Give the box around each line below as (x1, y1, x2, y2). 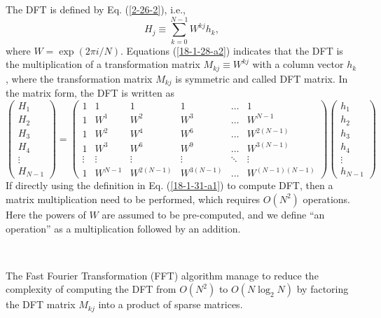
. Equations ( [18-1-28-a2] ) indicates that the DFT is (120, 43, 343, 57)
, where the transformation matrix (6, 71, 153, 85)
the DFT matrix (6, 297, 76, 312)
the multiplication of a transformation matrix (6, 57, 200, 71)
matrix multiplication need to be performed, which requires (6, 191, 261, 206)
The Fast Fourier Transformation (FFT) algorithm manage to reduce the (6, 268, 319, 282)
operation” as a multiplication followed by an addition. (6, 221, 241, 235)
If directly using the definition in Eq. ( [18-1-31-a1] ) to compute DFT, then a (6, 178, 333, 193)
